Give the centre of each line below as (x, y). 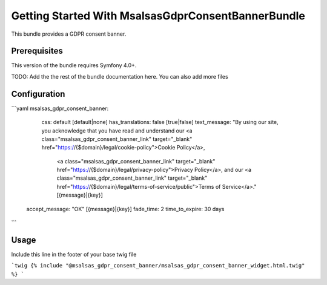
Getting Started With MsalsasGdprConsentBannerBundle (158, 16)
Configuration (38, 94)
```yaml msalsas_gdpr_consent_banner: (60, 108)
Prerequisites (37, 51)
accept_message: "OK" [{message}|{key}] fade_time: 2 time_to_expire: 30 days (125, 209)
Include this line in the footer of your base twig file (74, 254)
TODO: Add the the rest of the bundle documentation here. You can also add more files (120, 76)
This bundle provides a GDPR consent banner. (69, 34)
